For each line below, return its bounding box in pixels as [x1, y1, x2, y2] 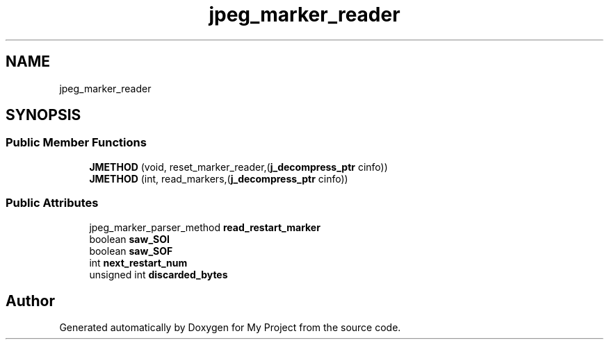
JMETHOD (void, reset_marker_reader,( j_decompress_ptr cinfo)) [89, 160, 388, 173]
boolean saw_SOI [89, 233, 170, 245]
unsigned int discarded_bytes [89, 268, 228, 280]
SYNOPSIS [6, 106, 81, 124]
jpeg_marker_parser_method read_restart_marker [89, 221, 320, 233]
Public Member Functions [6, 135, 147, 150]
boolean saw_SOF [89, 244, 173, 257]
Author [6, 292, 55, 310]
